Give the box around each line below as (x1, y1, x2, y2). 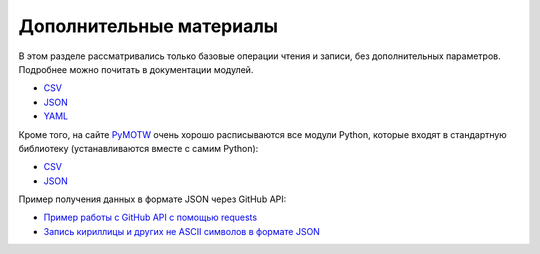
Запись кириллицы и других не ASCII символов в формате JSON (43, 225, 320, 237)
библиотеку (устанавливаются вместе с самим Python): (18, 142, 259, 154)
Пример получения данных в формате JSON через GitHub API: (18, 193, 287, 205)
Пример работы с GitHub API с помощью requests (43, 211, 258, 224)
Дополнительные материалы (18, 15, 279, 37)
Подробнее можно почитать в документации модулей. (18, 63, 254, 75)
